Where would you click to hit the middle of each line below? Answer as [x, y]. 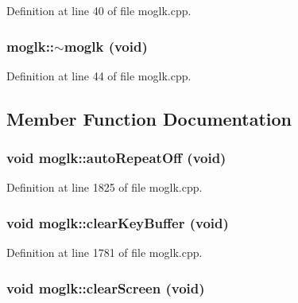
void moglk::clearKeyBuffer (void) [118, 222]
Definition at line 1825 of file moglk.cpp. [104, 187]
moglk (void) [106, 46]
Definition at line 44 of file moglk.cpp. [99, 75]
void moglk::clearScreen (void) [106, 287]
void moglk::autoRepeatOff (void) [116, 158]
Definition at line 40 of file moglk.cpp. [99, 10]
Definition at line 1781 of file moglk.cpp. [104, 252]
